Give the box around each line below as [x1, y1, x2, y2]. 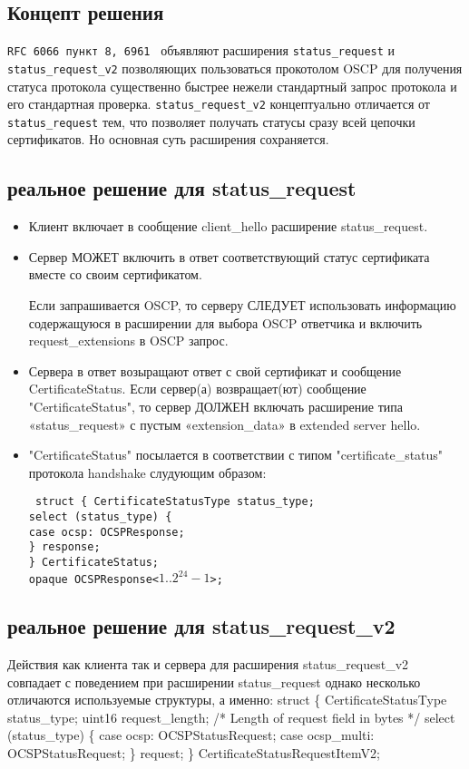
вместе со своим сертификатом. [28, 265, 202, 284]
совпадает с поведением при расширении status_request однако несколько [7, 672, 421, 691]
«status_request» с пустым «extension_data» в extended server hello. [28, 414, 421, 433]
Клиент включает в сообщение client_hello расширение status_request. [28, 217, 428, 236]
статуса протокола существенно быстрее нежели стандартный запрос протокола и [7, 76, 457, 95]
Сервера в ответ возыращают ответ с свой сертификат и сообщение [28, 361, 402, 380]
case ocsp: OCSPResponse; [28, 525, 185, 539]
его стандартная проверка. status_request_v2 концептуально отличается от [7, 94, 430, 113]
